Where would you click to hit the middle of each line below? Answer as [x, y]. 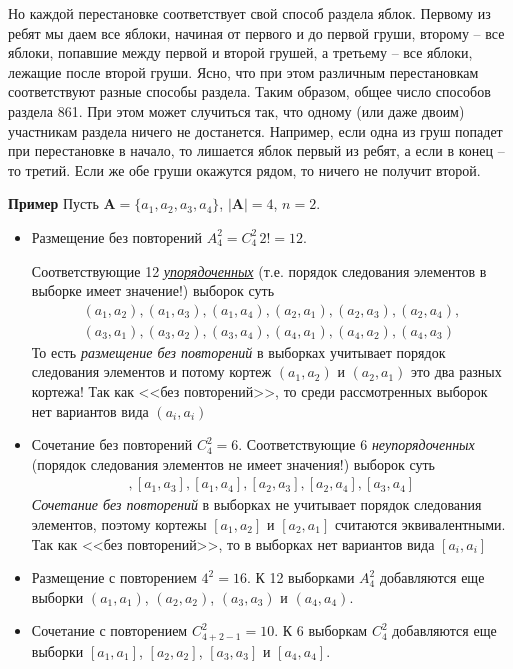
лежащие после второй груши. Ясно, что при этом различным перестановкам [243, 71]
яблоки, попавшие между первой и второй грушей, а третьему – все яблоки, [240, 52]
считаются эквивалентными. [420, 523]
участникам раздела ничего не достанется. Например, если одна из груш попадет [255, 130]
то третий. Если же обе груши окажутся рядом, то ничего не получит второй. [244, 169]
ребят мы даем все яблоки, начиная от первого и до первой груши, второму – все [256, 32]
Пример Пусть [53, 203]
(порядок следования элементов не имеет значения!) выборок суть [233, 463]
